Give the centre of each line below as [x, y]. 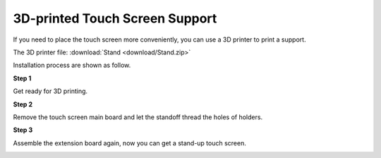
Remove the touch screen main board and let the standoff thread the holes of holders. [138, 117]
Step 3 [23, 130]
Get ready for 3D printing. [50, 91]
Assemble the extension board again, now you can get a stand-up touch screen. [130, 143]
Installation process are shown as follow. [72, 65]
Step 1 [22, 78]
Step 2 [23, 104]
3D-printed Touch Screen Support [115, 18]
